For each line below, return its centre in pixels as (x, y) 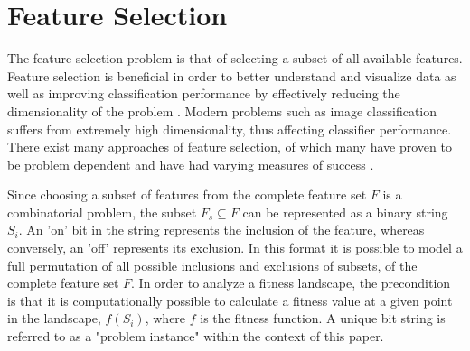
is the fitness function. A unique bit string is (323, 318)
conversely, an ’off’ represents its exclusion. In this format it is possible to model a (235, 248)
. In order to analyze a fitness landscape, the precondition (291, 283)
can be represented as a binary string (345, 212)
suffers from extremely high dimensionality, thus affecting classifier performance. (230, 129)
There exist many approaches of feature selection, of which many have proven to (230, 147)
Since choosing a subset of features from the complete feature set (187, 194)
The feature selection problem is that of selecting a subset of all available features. (235, 58)
